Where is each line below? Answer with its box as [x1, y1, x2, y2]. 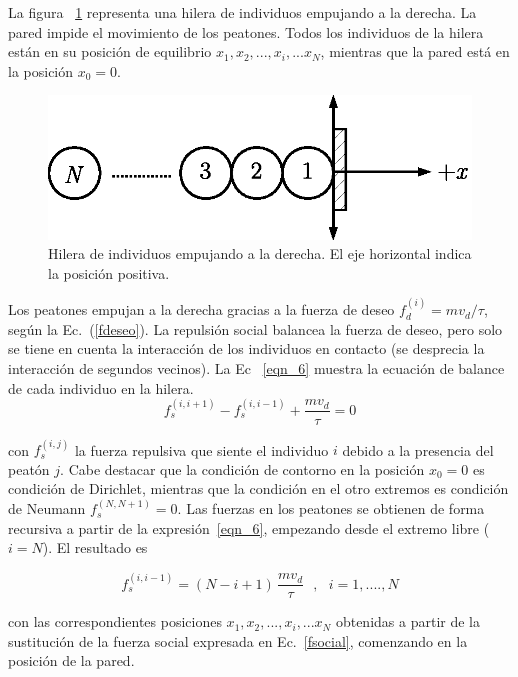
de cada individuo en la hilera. [8, 377, 194, 398]
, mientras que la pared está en [320, 41, 510, 62]
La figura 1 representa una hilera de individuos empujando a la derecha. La [8, 2, 477, 22]
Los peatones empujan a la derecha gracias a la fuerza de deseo [8, 299, 395, 320]
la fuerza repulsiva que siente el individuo [74, 439, 329, 460]
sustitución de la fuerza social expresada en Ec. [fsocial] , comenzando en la [8, 630, 468, 651]
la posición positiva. [48, 262, 170, 283]
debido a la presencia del [342, 439, 494, 460]
